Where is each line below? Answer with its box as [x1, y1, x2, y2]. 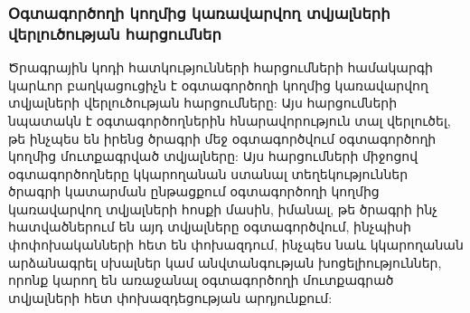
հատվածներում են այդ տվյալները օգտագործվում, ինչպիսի [8, 217, 411, 236]
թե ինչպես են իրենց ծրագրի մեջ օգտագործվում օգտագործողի [8, 128, 437, 147]
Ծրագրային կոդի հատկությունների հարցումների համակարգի [8, 58, 433, 77]
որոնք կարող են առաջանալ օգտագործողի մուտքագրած [8, 270, 394, 289]
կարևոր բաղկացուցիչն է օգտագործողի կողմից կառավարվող [8, 75, 428, 94]
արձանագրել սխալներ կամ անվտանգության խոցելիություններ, [8, 252, 442, 271]
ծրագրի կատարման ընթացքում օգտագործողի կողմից [8, 182, 380, 201]
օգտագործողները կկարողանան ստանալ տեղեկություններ [8, 164, 409, 183]
